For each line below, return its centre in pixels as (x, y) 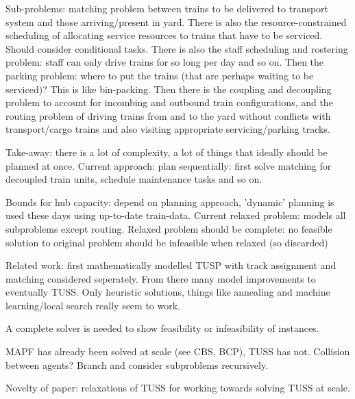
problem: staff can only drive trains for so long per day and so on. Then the (165, 62)
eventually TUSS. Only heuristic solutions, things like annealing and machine (168, 292)
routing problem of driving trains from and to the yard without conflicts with (168, 115)
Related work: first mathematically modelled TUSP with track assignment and (171, 265)
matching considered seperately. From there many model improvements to (161, 278)
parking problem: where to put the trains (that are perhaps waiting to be (160, 75)
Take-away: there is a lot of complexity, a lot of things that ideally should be (167, 152)
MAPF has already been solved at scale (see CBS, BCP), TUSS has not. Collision (178, 351)
